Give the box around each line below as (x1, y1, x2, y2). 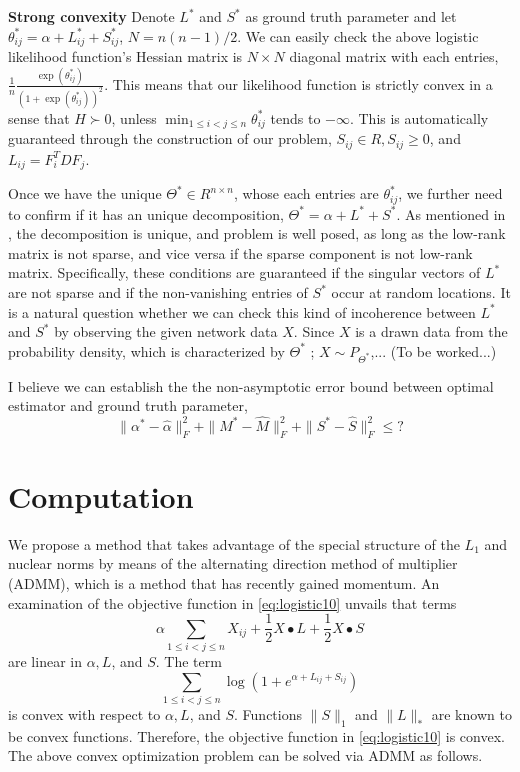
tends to (270, 107, 321, 128)
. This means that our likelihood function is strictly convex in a (104, 73, 493, 94)
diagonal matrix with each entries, (289, 46, 499, 67)
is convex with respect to (8, 703, 161, 724)
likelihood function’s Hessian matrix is (8, 46, 243, 67)
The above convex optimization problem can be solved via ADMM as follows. (8, 745, 483, 766)
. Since (293, 321, 335, 342)
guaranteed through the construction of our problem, (8, 128, 332, 149)
